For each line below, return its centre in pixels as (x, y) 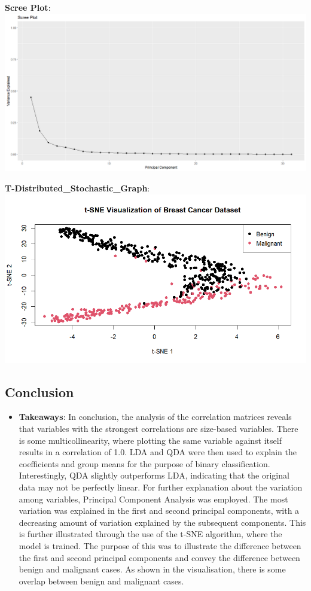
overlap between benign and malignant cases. (101, 581)
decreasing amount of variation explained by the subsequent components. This (162, 522)
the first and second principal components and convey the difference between (159, 557)
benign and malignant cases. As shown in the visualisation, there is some (152, 569)
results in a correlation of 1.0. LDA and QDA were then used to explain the (158, 452)
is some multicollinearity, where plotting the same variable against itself (150, 440)
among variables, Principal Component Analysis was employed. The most (153, 499)
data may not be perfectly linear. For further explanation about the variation (161, 487)
